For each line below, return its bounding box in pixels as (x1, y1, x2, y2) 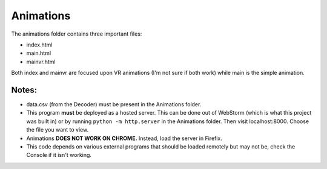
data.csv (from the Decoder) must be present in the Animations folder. (26, 101, 202, 108)
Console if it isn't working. (26, 151, 92, 159)
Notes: (11, 84, 38, 95)
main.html (26, 49, 51, 57)
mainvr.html (26, 58, 56, 65)
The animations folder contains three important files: (11, 30, 142, 37)
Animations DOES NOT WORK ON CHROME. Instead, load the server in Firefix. (26, 135, 222, 142)
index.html (26, 41, 53, 48)
